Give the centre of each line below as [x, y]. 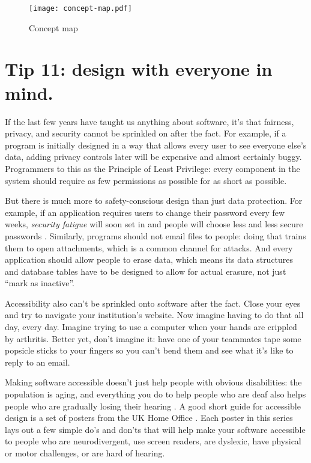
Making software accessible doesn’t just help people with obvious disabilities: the [153, 382]
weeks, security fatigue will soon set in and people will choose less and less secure [154, 224]
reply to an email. [38, 362]
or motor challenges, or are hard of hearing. [85, 453]
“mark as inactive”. [40, 283]
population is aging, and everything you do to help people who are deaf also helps [155, 394]
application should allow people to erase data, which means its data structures [149, 259]
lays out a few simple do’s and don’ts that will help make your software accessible [155, 429]
